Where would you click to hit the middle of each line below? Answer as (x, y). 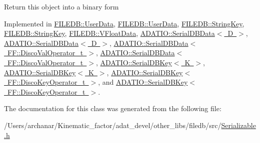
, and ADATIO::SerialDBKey (143, 82)
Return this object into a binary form (61, 6)
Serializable (238, 125)
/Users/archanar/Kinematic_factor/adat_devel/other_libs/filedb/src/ (113, 125)
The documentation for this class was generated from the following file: (113, 108)
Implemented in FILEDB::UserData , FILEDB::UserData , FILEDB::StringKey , (124, 23)
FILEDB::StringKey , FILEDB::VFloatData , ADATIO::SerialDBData (109, 33)
